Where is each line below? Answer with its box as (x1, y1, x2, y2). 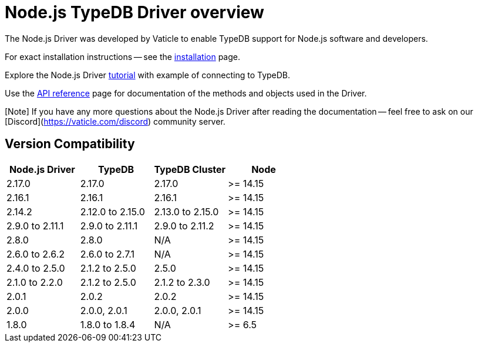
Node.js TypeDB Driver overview (5, 2, 264, 22)
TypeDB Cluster (154, 163, 226, 175)
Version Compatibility (5, 136, 135, 152)
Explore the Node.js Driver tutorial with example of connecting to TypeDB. (5, 69, 291, 80)
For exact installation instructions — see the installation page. (5, 51, 240, 62)
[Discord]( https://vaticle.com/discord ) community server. (5, 116, 225, 126)
